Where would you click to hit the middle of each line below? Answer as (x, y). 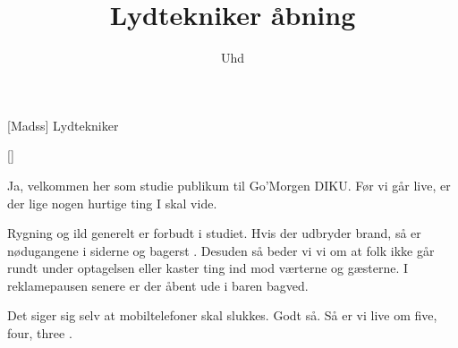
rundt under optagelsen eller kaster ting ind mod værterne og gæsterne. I (208, 268)
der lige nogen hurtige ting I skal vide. (112, 203)
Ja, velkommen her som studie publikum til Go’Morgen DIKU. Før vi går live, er (229, 185)
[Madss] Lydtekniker (63, 125)
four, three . (40, 333)
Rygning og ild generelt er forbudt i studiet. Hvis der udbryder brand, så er (214, 233)
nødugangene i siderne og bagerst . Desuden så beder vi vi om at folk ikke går (221, 250)
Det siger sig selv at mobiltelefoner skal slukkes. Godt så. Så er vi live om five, (222, 315)
